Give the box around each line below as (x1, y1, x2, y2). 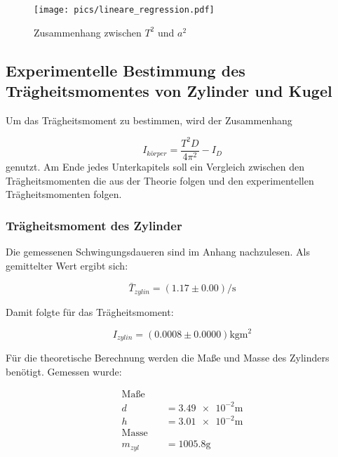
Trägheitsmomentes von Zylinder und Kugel (6, 80, 332, 102)
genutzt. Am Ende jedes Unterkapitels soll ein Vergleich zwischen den (6, 159, 304, 173)
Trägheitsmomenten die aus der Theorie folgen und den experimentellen (6, 173, 314, 187)
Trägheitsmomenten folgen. (6, 187, 122, 201)
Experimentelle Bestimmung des (6, 59, 245, 81)
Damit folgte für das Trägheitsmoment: (6, 304, 174, 319)
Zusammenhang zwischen (34, 25, 142, 39)
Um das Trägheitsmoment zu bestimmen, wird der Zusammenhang (6, 112, 292, 127)
